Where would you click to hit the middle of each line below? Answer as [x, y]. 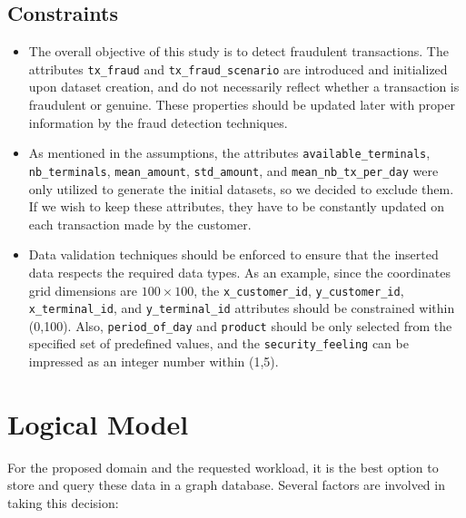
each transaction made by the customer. [140, 224]
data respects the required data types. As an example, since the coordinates [239, 272]
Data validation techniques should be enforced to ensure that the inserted [233, 254]
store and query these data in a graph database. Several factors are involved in [226, 485]
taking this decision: [63, 503]
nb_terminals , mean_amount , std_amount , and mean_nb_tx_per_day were [233, 170]
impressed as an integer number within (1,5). [154, 362]
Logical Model [98, 423]
